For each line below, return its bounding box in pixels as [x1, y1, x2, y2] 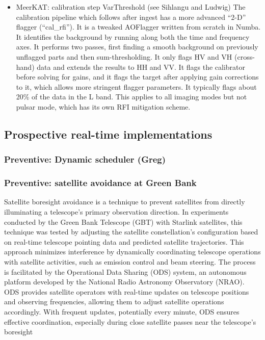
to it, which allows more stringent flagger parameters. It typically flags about [16, 81, 257, 92]
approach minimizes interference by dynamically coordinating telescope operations [4, 246, 261, 257]
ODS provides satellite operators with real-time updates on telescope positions [4, 286, 249, 297]
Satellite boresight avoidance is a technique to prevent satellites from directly [4, 196, 245, 207]
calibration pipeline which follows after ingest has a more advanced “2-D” [16, 11, 246, 22]
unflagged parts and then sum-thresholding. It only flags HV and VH [16, 51, 232, 62]
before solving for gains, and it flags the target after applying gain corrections [16, 71, 259, 82]
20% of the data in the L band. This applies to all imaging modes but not [16, 91, 247, 102]
